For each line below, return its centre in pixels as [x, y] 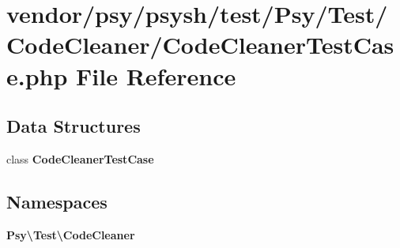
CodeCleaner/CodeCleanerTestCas [200, 45]
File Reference [156, 75]
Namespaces [57, 201]
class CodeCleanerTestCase [80, 158]
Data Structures [74, 126]
